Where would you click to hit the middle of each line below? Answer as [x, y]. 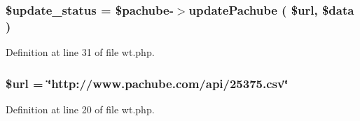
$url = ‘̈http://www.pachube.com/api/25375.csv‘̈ [147, 83]
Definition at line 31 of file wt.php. [80, 52]
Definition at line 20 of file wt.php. [80, 109]
